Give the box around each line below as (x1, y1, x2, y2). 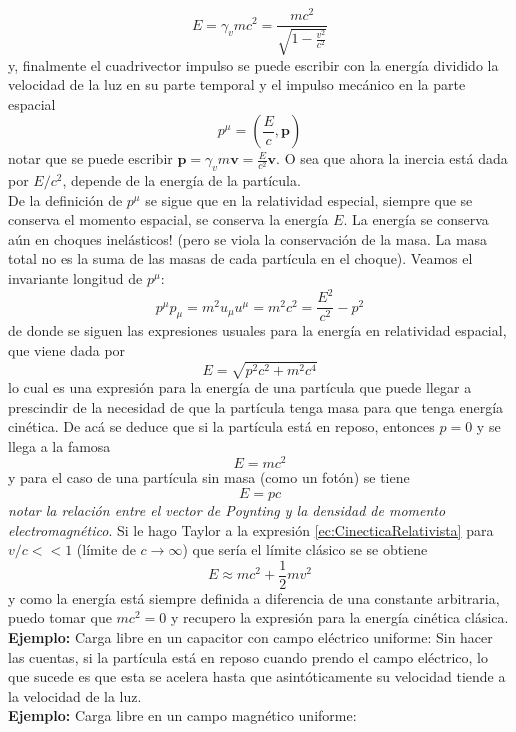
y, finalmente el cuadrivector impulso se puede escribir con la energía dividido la (8, 54, 499, 75)
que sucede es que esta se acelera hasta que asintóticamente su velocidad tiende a (8, 666, 506, 687)
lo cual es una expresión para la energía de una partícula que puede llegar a (8, 376, 472, 397)
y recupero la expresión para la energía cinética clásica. (170, 607, 509, 628)
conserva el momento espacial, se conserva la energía (8, 209, 329, 230)
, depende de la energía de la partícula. (62, 170, 301, 191)
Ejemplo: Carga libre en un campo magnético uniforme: (8, 705, 357, 726)
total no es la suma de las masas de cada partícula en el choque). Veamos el (8, 248, 473, 269)
